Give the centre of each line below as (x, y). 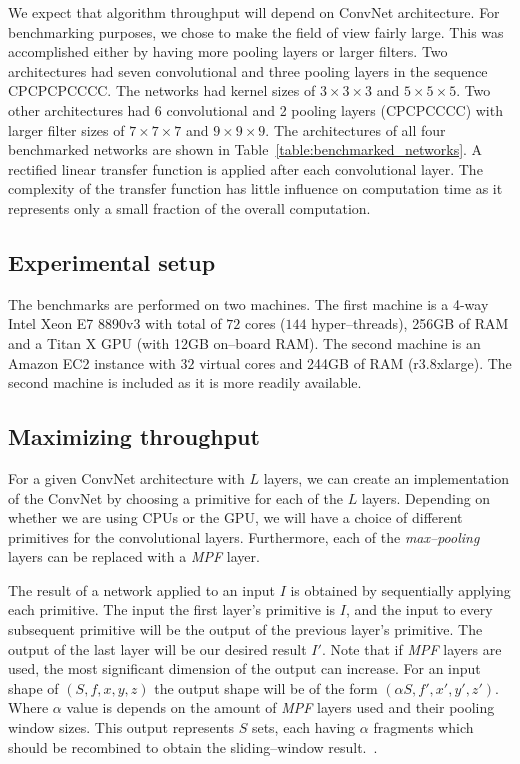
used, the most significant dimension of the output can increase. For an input (244, 668)
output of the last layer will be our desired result (157, 648)
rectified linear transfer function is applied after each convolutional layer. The (245, 168)
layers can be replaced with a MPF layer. (134, 556)
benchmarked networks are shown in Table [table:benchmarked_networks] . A (245, 149)
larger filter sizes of (66, 129)
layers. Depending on (426, 497)
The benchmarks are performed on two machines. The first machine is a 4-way (248, 303)
